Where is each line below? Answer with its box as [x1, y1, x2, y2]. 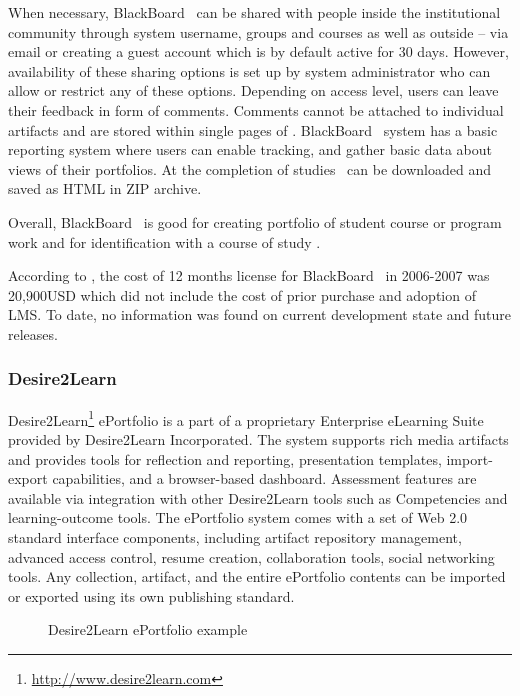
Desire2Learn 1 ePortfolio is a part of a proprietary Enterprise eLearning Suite [8, 406, 484, 430]
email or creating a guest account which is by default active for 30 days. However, [8, 41, 509, 62]
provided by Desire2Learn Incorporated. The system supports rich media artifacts [8, 428, 509, 449]
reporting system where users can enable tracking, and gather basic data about [8, 139, 493, 160]
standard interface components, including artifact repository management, [8, 526, 462, 547]
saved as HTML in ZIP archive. [8, 178, 202, 199]
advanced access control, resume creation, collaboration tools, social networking [8, 546, 495, 567]
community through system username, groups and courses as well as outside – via [8, 21, 509, 42]
